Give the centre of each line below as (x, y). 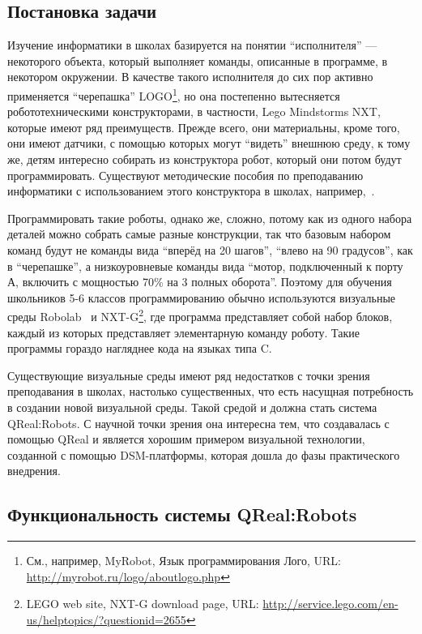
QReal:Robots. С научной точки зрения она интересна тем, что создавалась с (198, 423)
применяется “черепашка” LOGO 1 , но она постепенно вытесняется (174, 94)
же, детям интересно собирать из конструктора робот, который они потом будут (205, 159)
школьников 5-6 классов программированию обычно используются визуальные (202, 297)
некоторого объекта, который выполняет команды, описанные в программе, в (198, 60)
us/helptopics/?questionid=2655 (106, 619)
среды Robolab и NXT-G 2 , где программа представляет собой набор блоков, (200, 315)
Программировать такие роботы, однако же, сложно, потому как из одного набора (210, 218)
